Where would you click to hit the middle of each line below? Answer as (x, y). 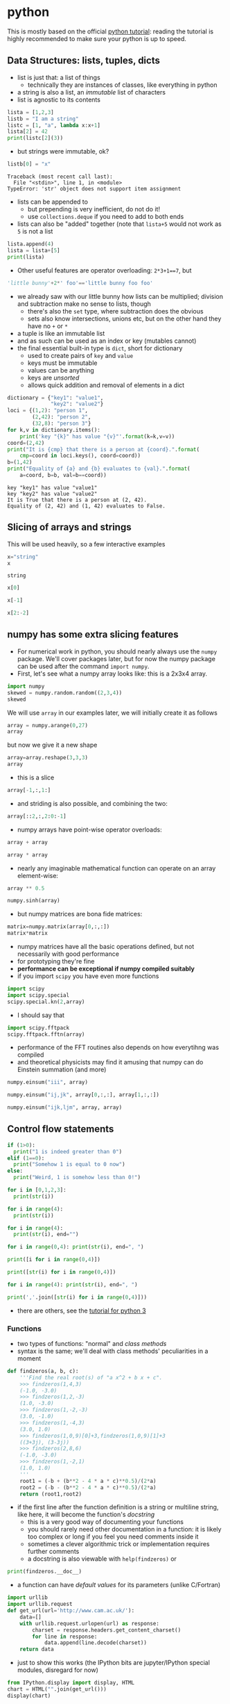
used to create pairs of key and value (80, 355)
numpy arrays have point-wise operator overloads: (89, 829)
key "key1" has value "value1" (52, 487)
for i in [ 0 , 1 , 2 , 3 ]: (37, 1190)
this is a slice (36, 777)
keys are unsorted (53, 378)
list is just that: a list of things (59, 77)
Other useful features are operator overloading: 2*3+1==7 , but (104, 270)
